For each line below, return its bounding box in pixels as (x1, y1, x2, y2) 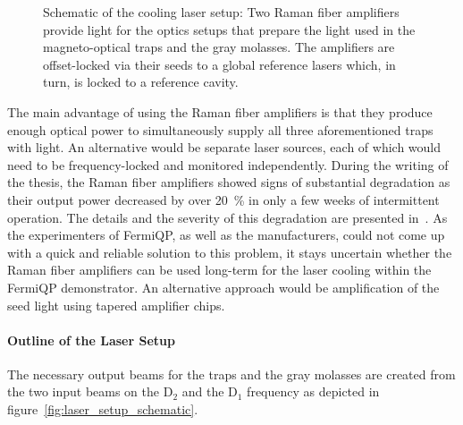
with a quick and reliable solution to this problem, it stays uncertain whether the (7, 242, 452, 261)
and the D (181, 382, 238, 401)
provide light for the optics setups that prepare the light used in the (43, 20, 416, 38)
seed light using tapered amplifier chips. (7, 295, 225, 314)
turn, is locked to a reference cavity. (43, 72, 239, 91)
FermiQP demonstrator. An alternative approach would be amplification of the (7, 277, 440, 296)
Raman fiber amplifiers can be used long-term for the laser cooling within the (7, 260, 432, 279)
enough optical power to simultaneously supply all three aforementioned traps (7, 120, 434, 139)
